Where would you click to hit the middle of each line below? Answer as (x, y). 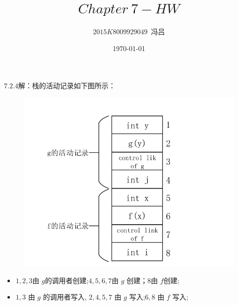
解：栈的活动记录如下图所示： (67, 86)
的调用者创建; (67, 280)
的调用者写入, (65, 297)
